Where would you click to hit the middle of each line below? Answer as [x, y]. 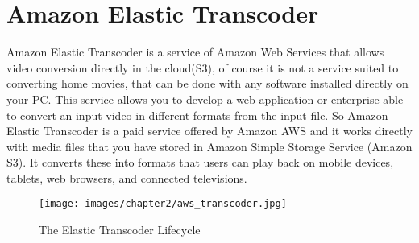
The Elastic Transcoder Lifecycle [120, 230]
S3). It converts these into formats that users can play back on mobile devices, [200, 162]
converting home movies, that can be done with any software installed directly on [207, 83]
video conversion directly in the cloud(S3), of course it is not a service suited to [203, 67]
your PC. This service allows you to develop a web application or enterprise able [205, 99]
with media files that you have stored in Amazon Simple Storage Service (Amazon [209, 146]
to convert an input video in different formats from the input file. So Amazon [197, 115]
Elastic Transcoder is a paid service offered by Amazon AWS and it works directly [210, 131]
